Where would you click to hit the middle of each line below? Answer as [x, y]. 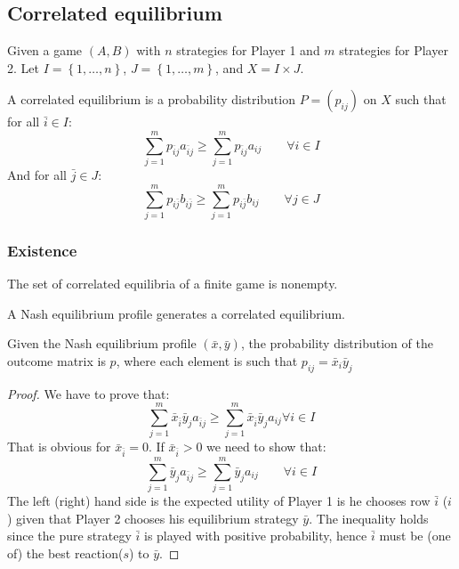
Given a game [45, 50]
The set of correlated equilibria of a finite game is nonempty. [173, 284]
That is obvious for [59, 447]
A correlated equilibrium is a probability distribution [151, 99]
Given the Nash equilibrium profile [102, 343]
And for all [37, 175]
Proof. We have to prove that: [89, 393]
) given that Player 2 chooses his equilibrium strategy [153, 518]
